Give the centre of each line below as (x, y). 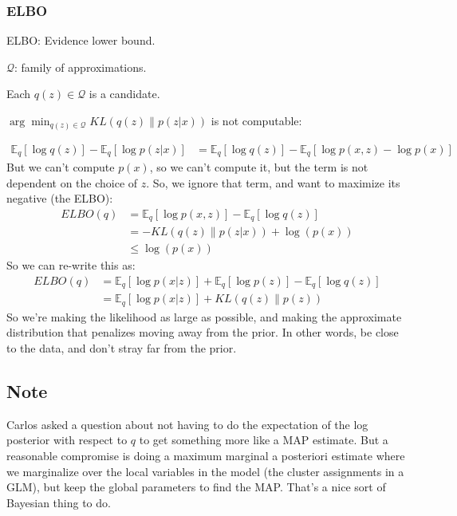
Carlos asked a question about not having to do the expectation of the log (187, 424)
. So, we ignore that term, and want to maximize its (273, 182)
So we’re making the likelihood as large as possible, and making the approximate (204, 316)
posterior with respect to (67, 440)
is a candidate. (124, 94)
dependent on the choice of (72, 182)
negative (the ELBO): (60, 198)
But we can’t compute (61, 167)
